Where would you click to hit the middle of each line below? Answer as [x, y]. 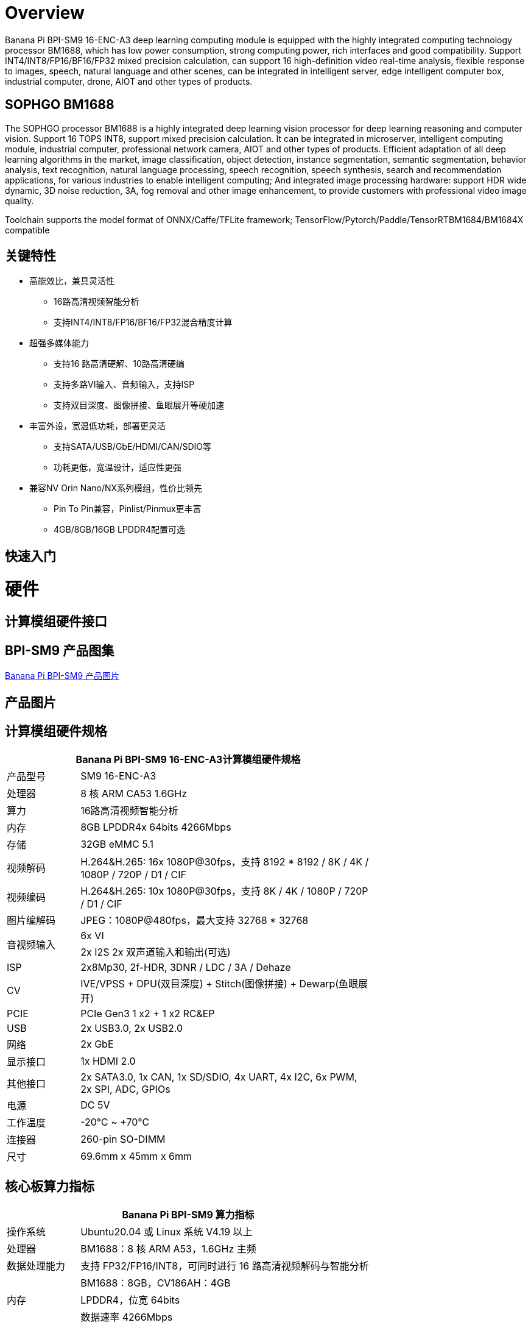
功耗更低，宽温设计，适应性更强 [118, 467]
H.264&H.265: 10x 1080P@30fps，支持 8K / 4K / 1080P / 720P [224, 891]
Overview [45, 13]
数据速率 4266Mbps [127, 1317]
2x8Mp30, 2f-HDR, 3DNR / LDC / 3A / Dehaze [186, 968]
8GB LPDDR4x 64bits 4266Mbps [156, 827]
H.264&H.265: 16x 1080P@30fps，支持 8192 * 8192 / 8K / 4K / [225, 862]
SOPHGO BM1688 [60, 105]
